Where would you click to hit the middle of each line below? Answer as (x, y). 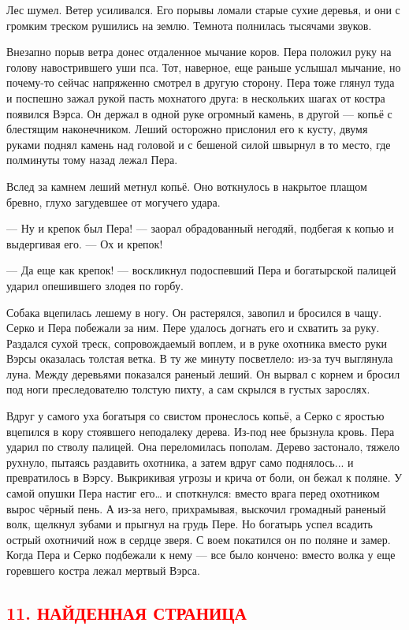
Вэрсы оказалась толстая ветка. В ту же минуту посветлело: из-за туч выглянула (200, 358)
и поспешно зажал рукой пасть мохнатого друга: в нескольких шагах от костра (196, 97)
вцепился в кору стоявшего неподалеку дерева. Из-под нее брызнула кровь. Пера (201, 431)
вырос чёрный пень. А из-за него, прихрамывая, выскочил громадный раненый (196, 508)
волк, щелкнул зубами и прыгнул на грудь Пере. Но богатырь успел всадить (190, 524)
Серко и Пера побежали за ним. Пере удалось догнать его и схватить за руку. (193, 328)
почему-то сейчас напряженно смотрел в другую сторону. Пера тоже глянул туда (201, 82)
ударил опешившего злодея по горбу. (95, 285)
